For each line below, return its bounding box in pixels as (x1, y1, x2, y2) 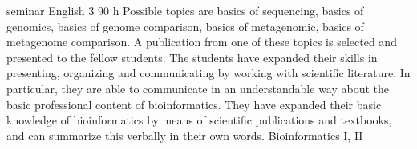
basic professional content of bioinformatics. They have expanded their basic (6, 96, 382, 112)
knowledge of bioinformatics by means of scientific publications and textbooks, (6, 112, 392, 128)
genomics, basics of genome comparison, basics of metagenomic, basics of (6, 18, 364, 34)
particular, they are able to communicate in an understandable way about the (6, 80, 390, 96)
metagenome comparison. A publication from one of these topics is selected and (6, 33, 397, 50)
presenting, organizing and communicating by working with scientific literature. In (6, 65, 411, 81)
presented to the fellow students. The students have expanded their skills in (6, 49, 378, 65)
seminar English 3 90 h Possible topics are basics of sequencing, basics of (6, 2, 364, 18)
